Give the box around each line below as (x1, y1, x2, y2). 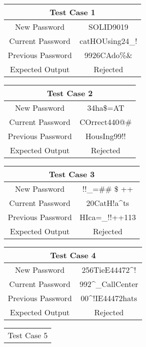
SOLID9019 (88, 21, 128, 32)
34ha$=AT (87, 102, 125, 113)
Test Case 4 (50, 249, 96, 261)
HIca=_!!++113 (80, 211, 136, 223)
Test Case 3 (49, 168, 95, 180)
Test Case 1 (49, 6, 96, 18)
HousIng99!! (85, 130, 126, 142)
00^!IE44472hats (81, 292, 137, 304)
